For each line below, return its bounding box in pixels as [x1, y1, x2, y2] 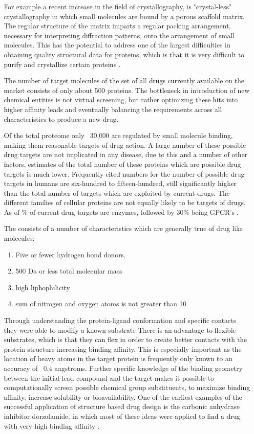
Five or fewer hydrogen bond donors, [15, 249, 126, 259]
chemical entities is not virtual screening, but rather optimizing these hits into [4, 94, 238, 105]
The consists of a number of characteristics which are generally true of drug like [4, 223, 243, 233]
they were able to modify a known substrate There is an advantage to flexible [4, 324, 236, 335]
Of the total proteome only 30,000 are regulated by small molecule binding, [4, 130, 233, 140]
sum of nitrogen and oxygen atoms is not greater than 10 [15, 298, 187, 309]
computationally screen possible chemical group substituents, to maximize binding [4, 382, 250, 392]
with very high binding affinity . [4, 420, 100, 431]
